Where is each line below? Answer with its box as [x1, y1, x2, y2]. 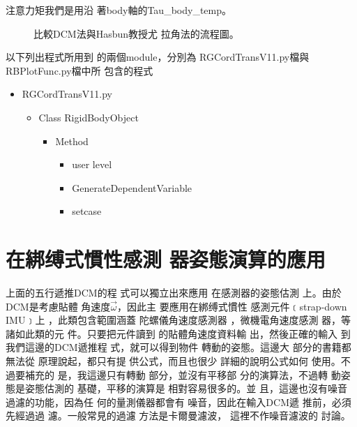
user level [72, 157, 112, 172]
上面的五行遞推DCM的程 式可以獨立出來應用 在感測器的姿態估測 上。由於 [6, 285, 342, 300]
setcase [72, 204, 102, 218]
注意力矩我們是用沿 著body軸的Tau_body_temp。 [6, 3, 231, 17]
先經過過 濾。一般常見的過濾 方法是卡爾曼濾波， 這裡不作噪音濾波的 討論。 [6, 408, 351, 423]
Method [55, 133, 89, 148]
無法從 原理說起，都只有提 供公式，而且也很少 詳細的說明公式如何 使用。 [6, 354, 341, 368]
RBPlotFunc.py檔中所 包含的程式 [6, 63, 153, 77]
